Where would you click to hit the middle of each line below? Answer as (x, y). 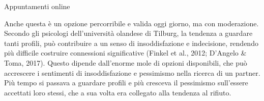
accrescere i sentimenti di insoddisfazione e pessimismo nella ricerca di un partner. (132, 72)
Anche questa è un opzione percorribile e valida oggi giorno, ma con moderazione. (131, 23)
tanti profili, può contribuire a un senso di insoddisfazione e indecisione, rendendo (131, 43)
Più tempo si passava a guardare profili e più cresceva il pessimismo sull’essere (126, 83)
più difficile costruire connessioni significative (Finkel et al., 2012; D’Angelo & (125, 53)
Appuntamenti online (37, 6)
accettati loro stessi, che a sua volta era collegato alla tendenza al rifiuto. (118, 92)
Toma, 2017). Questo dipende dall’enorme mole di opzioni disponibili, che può (126, 62)
